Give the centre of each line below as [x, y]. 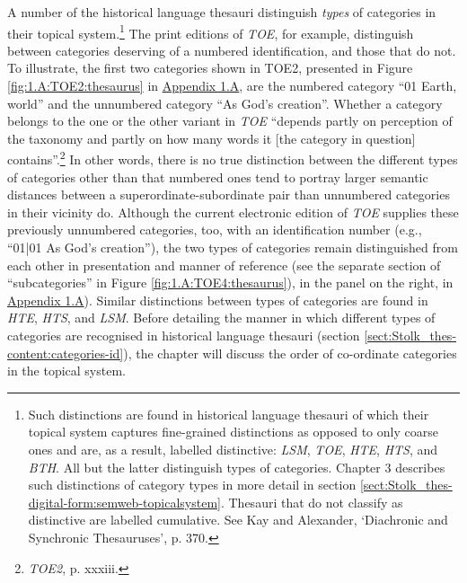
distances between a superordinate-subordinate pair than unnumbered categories [229, 194]
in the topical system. [66, 371]
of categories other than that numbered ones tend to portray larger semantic [218, 177]
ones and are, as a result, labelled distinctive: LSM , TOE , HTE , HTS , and [233, 449]
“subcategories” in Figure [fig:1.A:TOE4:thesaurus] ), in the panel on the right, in [230, 283]
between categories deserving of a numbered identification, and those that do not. [232, 50]
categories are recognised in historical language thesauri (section [184, 335]
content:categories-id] [66, 353]
